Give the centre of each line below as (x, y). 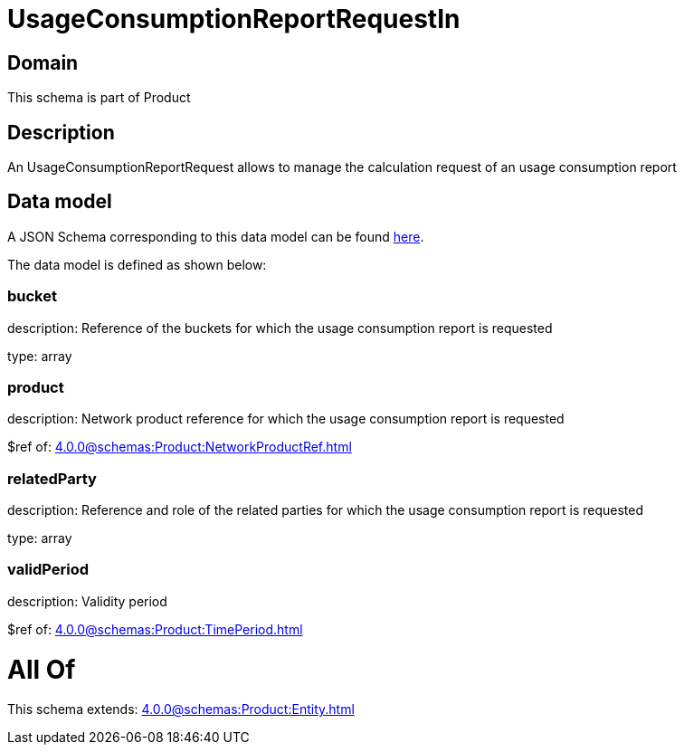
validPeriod (48, 570)
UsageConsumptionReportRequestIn (234, 19)
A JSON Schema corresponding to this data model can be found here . (216, 236)
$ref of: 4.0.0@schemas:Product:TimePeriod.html (155, 629)
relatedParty (52, 478)
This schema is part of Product (99, 98)
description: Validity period (87, 601)
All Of (42, 669)
